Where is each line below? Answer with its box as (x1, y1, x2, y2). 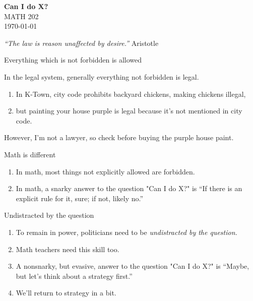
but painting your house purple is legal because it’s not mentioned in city (16, 105, 242, 116)
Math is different (4, 149, 56, 159)
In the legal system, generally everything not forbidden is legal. (4, 71, 199, 82)
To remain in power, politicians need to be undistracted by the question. (16, 226, 237, 237)
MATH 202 (4, 11, 39, 21)
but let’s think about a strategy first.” (16, 270, 133, 281)
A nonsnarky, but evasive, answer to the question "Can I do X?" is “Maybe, (16, 261, 249, 271)
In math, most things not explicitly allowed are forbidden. (16, 166, 195, 176)
